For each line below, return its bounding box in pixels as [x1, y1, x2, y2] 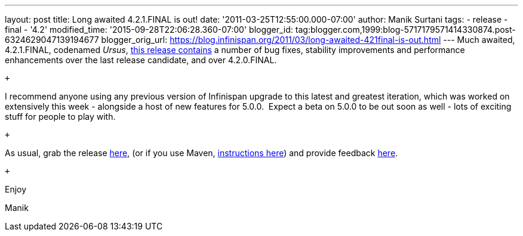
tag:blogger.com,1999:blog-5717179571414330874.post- [295, 24, 516, 35]
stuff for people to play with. [5, 111, 116, 122]
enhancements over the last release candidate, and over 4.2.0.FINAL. [5, 55, 277, 65]
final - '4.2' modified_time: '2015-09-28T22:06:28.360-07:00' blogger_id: [5, 24, 293, 35]
